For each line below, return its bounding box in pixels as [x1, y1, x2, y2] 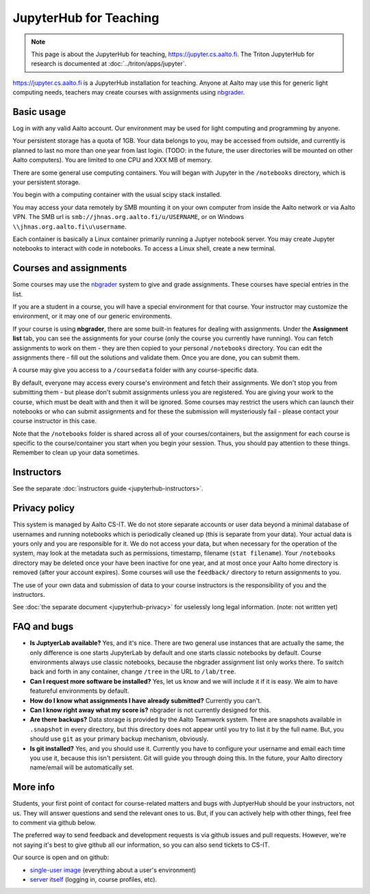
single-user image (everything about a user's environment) [29, 866, 197, 874]
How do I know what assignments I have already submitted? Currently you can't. [29, 696, 262, 704]
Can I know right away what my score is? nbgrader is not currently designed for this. [29, 706, 271, 715]
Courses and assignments [12, 262, 127, 274]
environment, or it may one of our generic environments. [12, 312, 173, 320]
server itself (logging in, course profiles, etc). [29, 876, 158, 884]
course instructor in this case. [12, 417, 97, 425]
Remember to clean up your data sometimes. [12, 448, 140, 457]
